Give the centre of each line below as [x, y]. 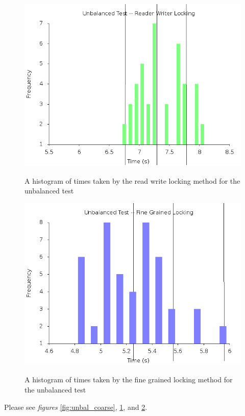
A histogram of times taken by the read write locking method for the [132, 180]
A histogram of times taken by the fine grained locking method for [129, 380]
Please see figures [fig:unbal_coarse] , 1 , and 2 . [76, 407]
